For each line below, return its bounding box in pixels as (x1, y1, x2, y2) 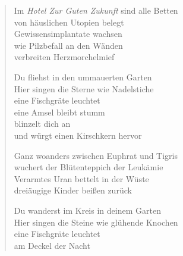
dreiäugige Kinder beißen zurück (14, 184, 132, 196)
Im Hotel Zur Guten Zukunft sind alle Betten (14, 4, 178, 16)
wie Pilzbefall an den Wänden (14, 39, 123, 51)
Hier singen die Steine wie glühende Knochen (14, 216, 178, 228)
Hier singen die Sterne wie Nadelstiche (14, 82, 154, 95)
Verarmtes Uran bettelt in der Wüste (14, 172, 149, 185)
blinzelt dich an (14, 117, 71, 130)
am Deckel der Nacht (14, 239, 90, 251)
